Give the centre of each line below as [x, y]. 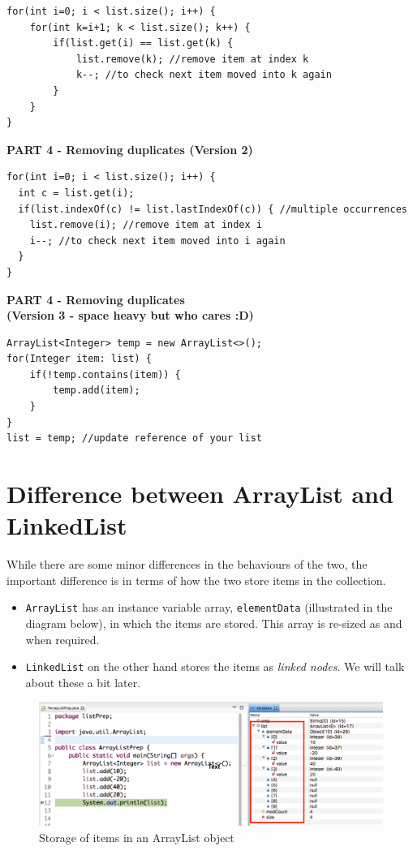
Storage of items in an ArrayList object [137, 837]
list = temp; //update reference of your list [134, 438]
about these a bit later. [83, 682]
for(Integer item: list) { [79, 359]
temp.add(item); [97, 391]
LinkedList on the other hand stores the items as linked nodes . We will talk [215, 666]
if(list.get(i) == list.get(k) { [143, 43]
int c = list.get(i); [76, 193]
